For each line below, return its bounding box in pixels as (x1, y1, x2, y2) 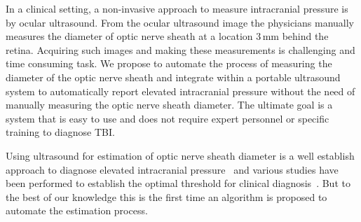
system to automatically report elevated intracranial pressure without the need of (6, 83, 355, 98)
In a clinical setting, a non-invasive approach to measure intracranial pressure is (6, 1, 348, 15)
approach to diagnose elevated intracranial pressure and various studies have (6, 162, 339, 176)
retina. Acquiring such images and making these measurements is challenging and (6, 42, 355, 57)
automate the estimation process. (6, 203, 148, 218)
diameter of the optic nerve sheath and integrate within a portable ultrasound (6, 69, 341, 84)
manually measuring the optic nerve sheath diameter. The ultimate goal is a (6, 97, 333, 112)
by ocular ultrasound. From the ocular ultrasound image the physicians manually (6, 15, 354, 29)
